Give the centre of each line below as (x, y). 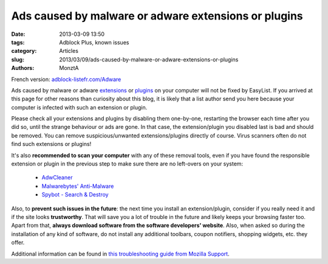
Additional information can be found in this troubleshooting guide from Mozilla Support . (121, 254)
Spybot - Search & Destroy (75, 195)
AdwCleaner (57, 178)
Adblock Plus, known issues (94, 42)
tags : (18, 42)
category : (24, 51)
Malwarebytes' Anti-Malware (78, 186)
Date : (18, 34)
